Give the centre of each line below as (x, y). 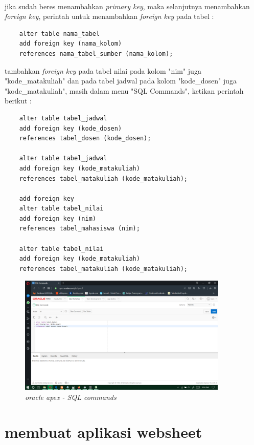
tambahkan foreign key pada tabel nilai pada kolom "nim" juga (103, 70)
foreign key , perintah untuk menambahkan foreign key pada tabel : (109, 16)
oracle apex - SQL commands (71, 397)
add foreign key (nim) (57, 218)
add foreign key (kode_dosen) (71, 128)
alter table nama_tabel (60, 34)
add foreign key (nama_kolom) (71, 44)
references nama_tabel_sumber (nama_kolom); (96, 54)
